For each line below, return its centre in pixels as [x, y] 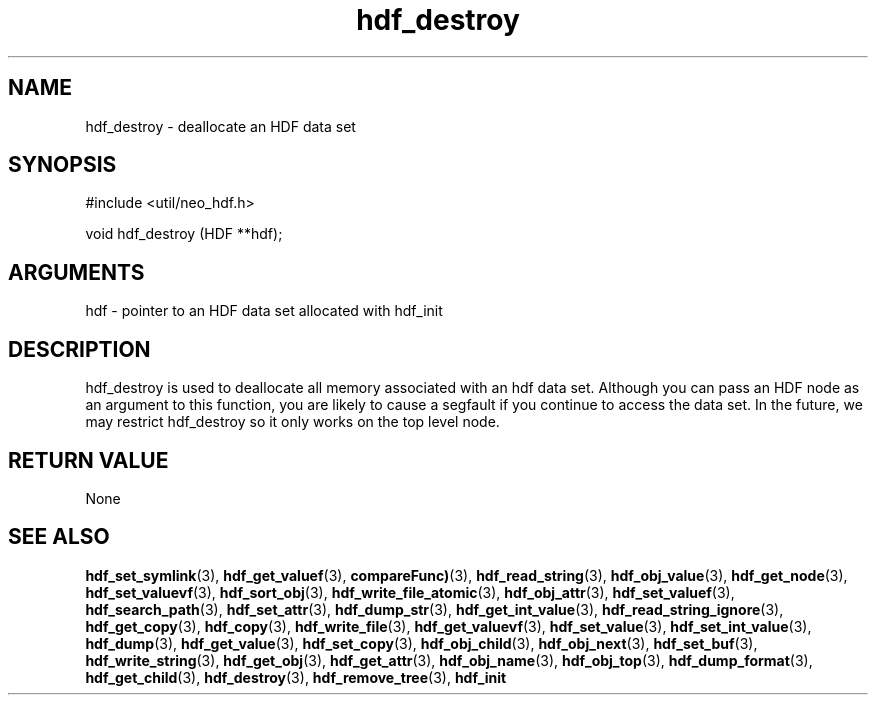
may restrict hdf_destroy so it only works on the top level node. [292, 422]
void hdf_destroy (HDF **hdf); [184, 234]
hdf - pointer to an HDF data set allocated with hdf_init [264, 311]
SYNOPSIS [62, 165]
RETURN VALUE [88, 460]
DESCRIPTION [79, 349]
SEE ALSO [59, 537]
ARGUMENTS [76, 272]
